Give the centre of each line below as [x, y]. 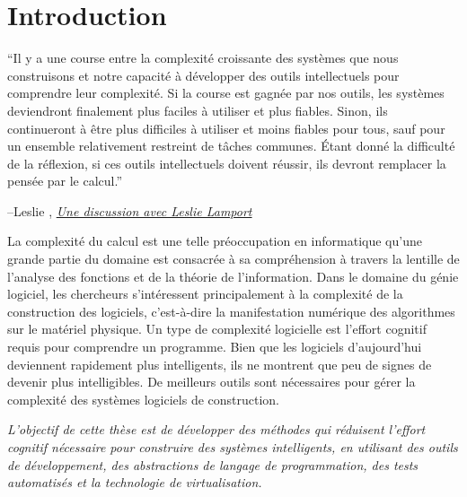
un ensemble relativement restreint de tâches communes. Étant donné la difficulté [231, 146]
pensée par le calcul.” [65, 181]
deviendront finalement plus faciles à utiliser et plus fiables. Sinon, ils [198, 110]
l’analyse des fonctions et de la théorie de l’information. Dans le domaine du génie [233, 276]
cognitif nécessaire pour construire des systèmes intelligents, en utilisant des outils [233, 447]
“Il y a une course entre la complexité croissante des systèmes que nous [203, 58]
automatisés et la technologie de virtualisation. [135, 482]
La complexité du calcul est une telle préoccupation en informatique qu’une [215, 241]
